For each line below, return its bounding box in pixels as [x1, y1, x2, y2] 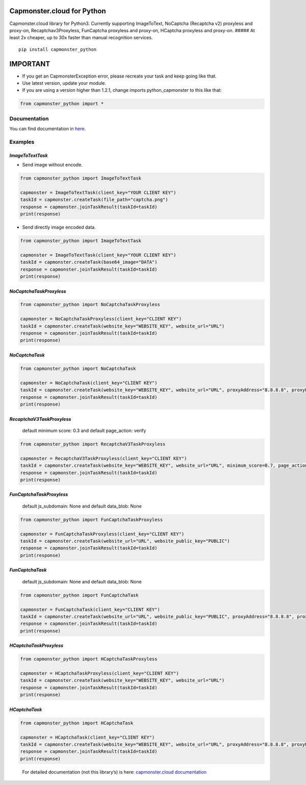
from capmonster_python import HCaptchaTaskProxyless [20, 656, 158, 662]
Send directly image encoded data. [22, 224, 96, 230]
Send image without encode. [22, 162, 83, 168]
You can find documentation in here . [9, 125, 86, 132]
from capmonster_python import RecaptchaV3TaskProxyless [20, 441, 166, 447]
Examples [9, 138, 35, 145]
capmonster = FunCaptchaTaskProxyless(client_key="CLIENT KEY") [20, 531, 185, 537]
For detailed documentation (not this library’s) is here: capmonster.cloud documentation [22, 769, 207, 775]
